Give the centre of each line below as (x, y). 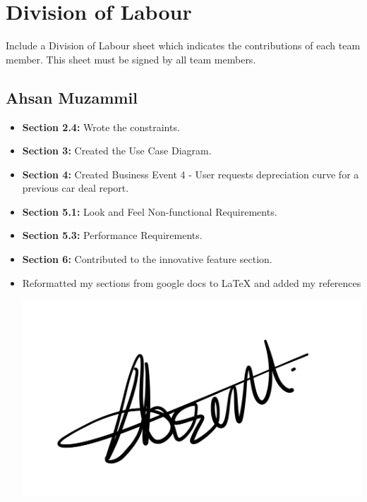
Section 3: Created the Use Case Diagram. (117, 151)
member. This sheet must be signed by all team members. (131, 59)
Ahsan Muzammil (72, 97)
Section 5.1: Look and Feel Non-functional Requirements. (150, 211)
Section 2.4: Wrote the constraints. (101, 127)
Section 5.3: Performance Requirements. (112, 235)
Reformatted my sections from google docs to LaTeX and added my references (192, 282)
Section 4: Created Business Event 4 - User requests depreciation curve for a (191, 174)
